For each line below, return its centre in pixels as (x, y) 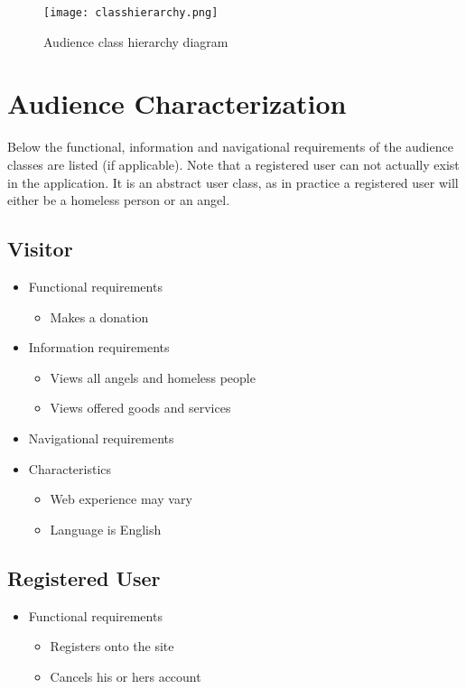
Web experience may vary (121, 499)
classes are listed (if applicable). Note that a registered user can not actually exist (233, 164)
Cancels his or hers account (126, 676)
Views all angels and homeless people (153, 377)
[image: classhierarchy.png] (131, 13)
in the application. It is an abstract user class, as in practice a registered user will (233, 182)
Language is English (106, 529)
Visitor (40, 249)
